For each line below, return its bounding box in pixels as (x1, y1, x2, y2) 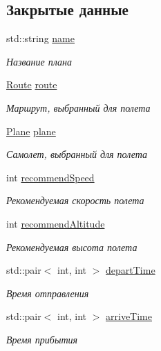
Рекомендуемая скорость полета (6, 193, 144, 208)
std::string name (6, 31, 75, 46)
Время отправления (6, 285, 89, 300)
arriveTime (106, 309, 152, 323)
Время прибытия (6, 332, 78, 346)
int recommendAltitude (6, 216, 105, 230)
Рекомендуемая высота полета (6, 239, 138, 254)
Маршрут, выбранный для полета (6, 100, 151, 114)
